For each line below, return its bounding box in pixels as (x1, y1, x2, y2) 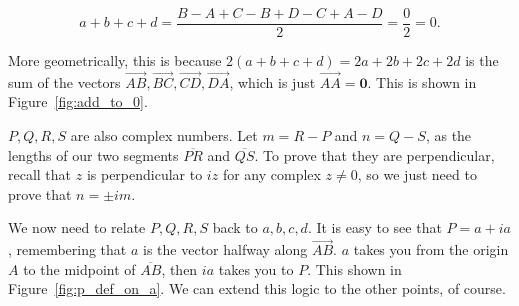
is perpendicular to (86, 164, 203, 185)
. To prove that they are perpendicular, (254, 144, 495, 165)
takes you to (218, 258, 294, 279)
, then (161, 258, 198, 279)
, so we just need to (357, 164, 477, 185)
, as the (425, 125, 472, 146)
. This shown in (307, 258, 402, 279)
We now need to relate (8, 217, 146, 238)
